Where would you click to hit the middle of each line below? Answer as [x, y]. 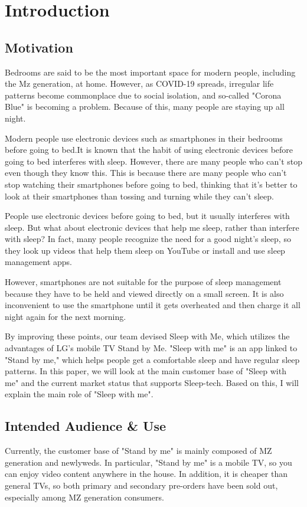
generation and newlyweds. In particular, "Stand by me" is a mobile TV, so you [148, 462]
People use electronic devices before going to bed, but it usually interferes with [147, 216]
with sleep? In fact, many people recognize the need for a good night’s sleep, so [148, 239]
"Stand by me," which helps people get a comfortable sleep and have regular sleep [152, 359]
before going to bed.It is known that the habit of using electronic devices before [149, 150]
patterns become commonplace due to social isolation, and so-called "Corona [143, 95]
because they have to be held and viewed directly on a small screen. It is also [144, 293]
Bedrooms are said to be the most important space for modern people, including [150, 72]
